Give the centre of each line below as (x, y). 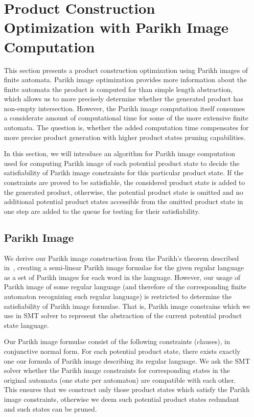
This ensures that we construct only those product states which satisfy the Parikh (127, 389)
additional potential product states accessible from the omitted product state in (124, 201)
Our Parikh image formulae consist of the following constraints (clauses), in (117, 341)
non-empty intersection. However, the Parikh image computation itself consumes (125, 108)
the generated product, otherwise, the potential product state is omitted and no (124, 192)
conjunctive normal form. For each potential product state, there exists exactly (122, 351)
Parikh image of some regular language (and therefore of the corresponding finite (125, 287)
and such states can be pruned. (51, 408)
